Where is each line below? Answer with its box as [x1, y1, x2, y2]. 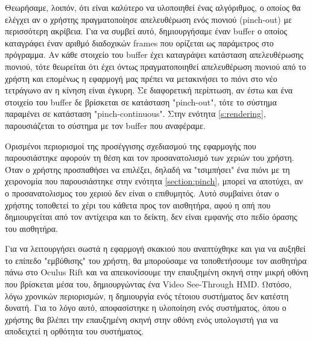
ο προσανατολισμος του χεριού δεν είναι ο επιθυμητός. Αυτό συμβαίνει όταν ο [5, 186, 279, 199]
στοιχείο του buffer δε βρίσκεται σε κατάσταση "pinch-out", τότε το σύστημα [5, 95, 277, 108]
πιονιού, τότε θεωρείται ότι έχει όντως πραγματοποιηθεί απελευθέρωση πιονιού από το [5, 60, 306, 72]
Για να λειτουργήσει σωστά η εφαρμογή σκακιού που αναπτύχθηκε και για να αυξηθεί [5, 242, 306, 255]
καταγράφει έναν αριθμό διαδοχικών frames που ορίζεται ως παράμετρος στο [5, 36, 274, 49]
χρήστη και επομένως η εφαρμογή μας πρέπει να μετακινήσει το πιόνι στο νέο [5, 72, 277, 84]
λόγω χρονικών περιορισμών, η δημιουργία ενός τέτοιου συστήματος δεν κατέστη [5, 289, 289, 302]
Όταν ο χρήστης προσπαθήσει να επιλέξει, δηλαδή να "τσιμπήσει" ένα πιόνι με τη [5, 163, 290, 175]
